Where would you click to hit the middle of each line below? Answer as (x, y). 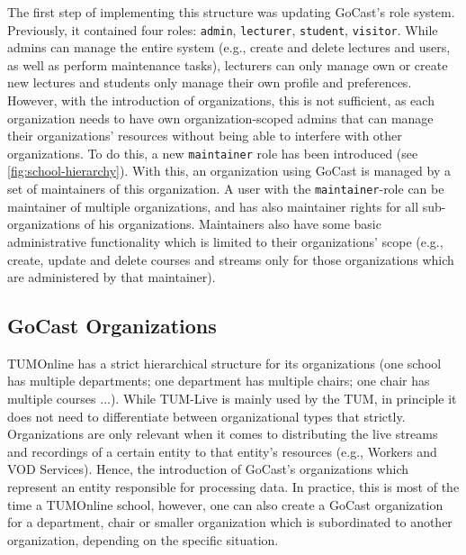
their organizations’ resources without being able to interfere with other (205, 136)
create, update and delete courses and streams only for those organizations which (231, 259)
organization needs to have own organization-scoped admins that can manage (220, 118)
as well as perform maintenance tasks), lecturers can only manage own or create (228, 64)
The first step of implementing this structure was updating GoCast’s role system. (231, 12)
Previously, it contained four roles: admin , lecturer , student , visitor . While (223, 29)
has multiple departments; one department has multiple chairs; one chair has (219, 381)
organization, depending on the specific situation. (143, 539)
